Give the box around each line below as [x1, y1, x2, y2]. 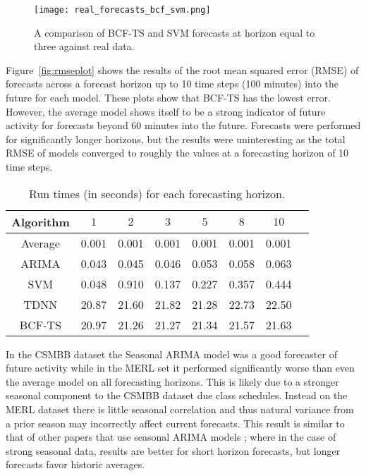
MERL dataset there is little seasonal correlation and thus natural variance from [6, 401, 354, 416]
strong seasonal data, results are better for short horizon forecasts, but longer [6, 443, 341, 458]
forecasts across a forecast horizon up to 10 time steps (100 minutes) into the [6, 76, 339, 91]
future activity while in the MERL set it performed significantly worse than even [6, 360, 355, 375]
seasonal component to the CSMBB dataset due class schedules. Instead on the [6, 388, 348, 403]
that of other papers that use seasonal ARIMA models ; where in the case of [6, 429, 336, 444]
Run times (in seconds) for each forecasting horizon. [29, 185, 286, 202]
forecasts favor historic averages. [6, 457, 145, 472]
